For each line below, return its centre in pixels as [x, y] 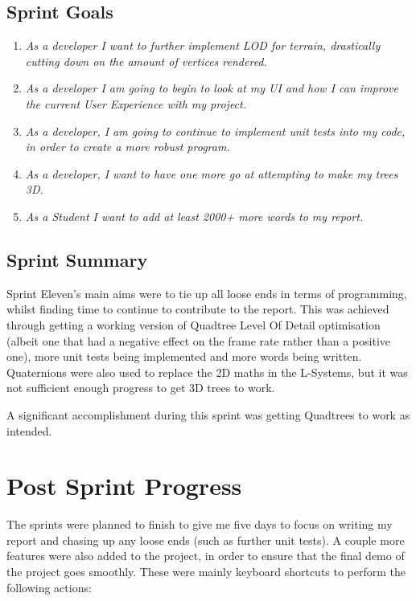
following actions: [49, 587]
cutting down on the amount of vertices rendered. [146, 61]
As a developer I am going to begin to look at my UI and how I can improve [212, 88]
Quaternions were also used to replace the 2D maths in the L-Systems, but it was [207, 372]
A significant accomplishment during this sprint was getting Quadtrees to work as [208, 414]
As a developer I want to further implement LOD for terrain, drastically [203, 45]
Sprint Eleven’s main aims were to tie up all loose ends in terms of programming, [207, 293]
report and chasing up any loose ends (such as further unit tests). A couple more [206, 540]
